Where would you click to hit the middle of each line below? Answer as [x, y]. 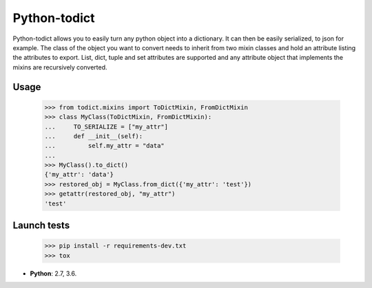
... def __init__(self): [94, 136]
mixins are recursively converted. [60, 67]
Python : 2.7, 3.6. [53, 273]
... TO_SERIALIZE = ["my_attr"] [106, 126]
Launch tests [41, 226]
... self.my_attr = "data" [104, 146]
